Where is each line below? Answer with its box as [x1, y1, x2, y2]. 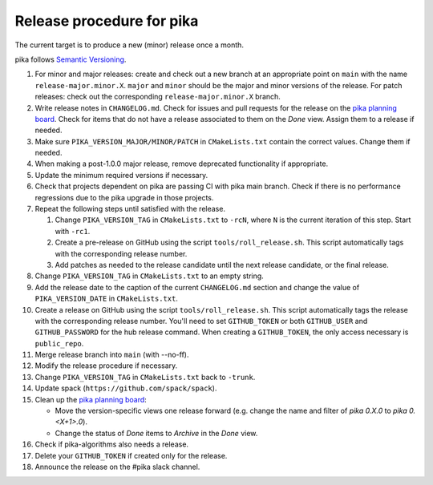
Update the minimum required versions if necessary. [34, 170, 208, 180]
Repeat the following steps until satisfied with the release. [34, 204, 226, 214]
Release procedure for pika [14, 12, 199, 30]
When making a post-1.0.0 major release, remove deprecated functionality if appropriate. [34, 159, 329, 168]
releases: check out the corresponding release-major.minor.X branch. [34, 92, 281, 102]
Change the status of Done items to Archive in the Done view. [55, 428, 258, 438]
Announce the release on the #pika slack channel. [34, 462, 200, 471]
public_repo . [34, 338, 84, 348]
